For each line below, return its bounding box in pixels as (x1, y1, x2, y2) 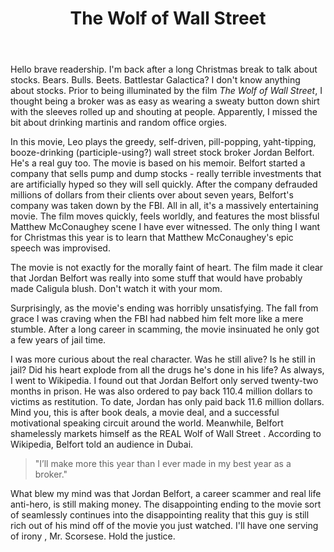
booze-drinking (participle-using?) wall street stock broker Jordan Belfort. (10, 147, 315, 159)
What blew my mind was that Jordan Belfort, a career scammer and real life (10, 488, 322, 500)
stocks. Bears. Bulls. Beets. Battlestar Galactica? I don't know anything (10, 74, 301, 86)
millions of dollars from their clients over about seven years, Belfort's (10, 189, 294, 201)
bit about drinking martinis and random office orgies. (10, 117, 228, 129)
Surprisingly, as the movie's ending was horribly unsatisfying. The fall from (10, 302, 319, 314)
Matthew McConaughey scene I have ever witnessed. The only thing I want (10, 221, 321, 233)
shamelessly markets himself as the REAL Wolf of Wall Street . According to (10, 428, 322, 440)
